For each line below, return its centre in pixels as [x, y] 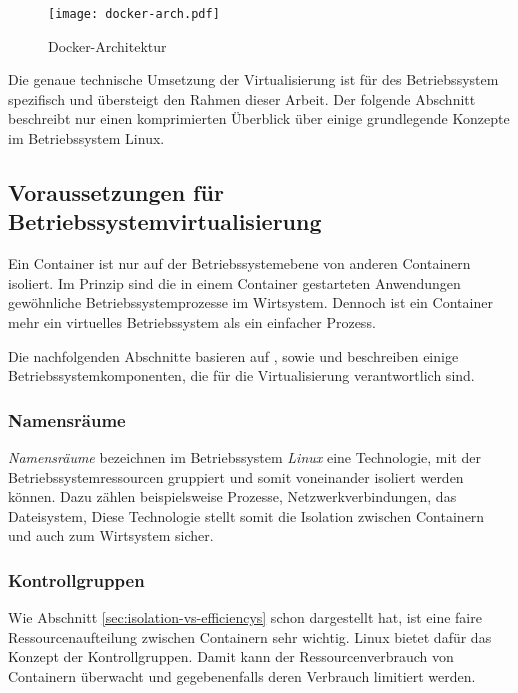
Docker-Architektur [107, 45]
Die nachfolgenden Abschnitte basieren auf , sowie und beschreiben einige [233, 355]
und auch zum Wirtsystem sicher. [111, 535]
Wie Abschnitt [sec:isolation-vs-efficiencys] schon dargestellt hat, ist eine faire [245, 617]
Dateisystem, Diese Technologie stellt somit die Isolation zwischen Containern [246, 515]
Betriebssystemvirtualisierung [165, 221]
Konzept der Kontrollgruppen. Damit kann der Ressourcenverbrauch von [231, 656]
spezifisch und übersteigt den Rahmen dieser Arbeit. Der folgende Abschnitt [242, 98]
